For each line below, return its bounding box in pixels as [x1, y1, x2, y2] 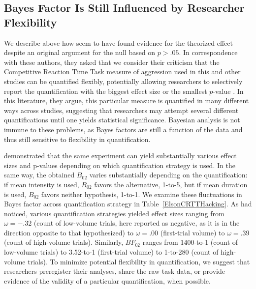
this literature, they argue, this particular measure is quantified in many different [4, 95, 249, 106]
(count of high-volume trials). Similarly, [4, 237, 124, 247]
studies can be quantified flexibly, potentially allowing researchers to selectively [4, 76, 243, 86]
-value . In [213, 86, 244, 96]
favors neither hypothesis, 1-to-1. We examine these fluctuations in [41, 189, 242, 199]
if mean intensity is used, [4, 179, 79, 189]
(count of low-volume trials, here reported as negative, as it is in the [33, 218, 240, 228]
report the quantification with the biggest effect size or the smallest [4, 86, 207, 96]
